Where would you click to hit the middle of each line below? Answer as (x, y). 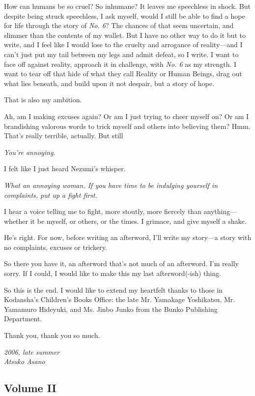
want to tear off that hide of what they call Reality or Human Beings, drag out (123, 74)
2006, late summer (32, 351)
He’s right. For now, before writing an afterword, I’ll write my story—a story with (128, 237)
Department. (23, 319)
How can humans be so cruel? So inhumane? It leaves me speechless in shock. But (127, 6)
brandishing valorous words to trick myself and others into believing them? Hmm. (127, 126)
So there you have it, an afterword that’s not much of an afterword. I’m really (121, 263)
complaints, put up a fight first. (51, 195)
